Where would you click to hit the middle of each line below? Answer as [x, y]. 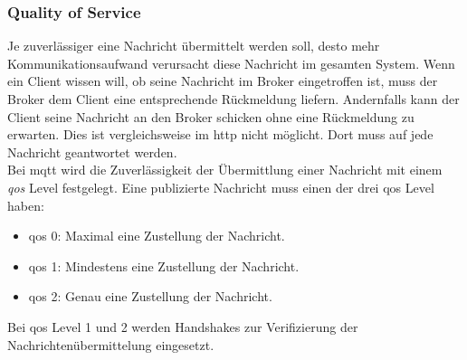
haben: [26, 205]
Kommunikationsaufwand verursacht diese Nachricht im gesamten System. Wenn [231, 63]
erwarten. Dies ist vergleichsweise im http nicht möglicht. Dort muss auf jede [220, 134]
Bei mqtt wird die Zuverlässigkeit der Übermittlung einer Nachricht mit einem [225, 170]
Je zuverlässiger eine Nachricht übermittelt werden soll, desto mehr [194, 46]
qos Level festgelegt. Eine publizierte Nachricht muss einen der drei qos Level [221, 187]
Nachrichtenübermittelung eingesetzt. [111, 344]
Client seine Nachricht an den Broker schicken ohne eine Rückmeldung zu [211, 116]
